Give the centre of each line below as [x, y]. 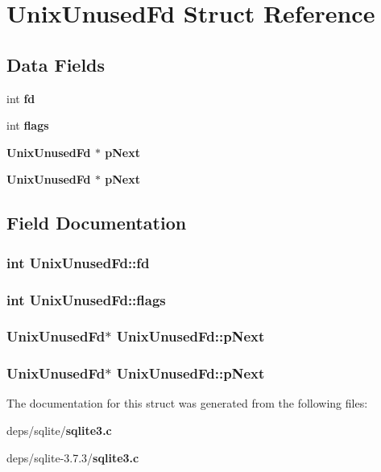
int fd [21, 98]
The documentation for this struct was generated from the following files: [187, 403]
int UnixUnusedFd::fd [78, 262]
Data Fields [56, 64]
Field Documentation [97, 223]
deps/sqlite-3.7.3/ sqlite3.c [73, 457]
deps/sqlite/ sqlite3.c [59, 431]
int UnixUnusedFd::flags [86, 299]
